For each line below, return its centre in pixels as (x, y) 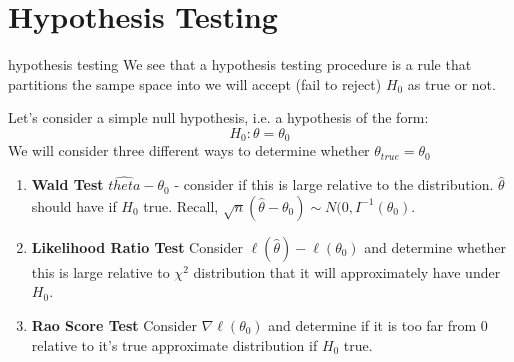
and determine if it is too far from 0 (378, 324)
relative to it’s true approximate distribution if (174, 344)
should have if (74, 205)
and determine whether (435, 246)
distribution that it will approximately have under (347, 271)
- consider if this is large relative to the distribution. (334, 184)
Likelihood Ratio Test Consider (137, 246)
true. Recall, (181, 205)
